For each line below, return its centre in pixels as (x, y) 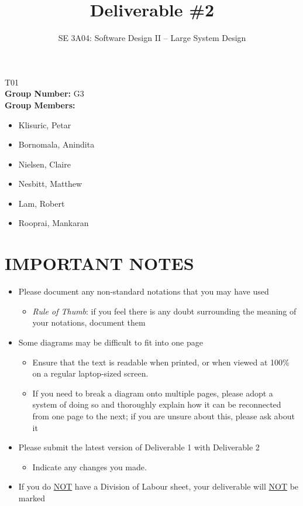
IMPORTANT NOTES (99, 263)
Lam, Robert (42, 203)
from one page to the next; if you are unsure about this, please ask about (164, 416)
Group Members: (40, 105)
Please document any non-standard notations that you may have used (144, 291)
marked (32, 498)
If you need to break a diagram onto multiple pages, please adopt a (153, 393)
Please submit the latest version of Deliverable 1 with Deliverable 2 (139, 447)
